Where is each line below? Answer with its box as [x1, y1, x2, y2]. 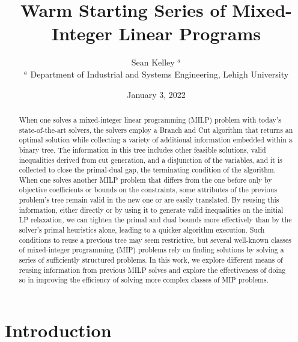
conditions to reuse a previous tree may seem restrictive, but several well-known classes [19, 234, 292, 245]
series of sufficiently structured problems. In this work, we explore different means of [19, 255, 283, 265]
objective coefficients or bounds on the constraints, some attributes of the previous [19, 185, 278, 195]
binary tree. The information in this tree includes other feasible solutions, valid [19, 144, 266, 154]
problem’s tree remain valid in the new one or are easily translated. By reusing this [19, 195, 279, 205]
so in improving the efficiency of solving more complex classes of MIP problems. [19, 275, 269, 285]
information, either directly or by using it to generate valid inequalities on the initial [19, 204, 284, 215]
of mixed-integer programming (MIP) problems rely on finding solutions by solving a [19, 245, 284, 255]
